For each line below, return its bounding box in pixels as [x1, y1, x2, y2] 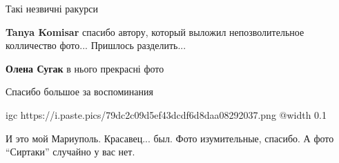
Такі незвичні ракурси [6, 1, 98, 15]
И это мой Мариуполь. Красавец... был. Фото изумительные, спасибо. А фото [6, 131, 334, 145]
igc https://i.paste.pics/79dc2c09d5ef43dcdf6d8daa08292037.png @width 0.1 [6, 107, 327, 122]
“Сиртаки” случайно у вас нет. [6, 144, 135, 159]
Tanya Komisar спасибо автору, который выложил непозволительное [6, 24, 304, 39]
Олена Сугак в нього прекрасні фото [6, 61, 164, 75]
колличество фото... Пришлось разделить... [6, 38, 186, 52]
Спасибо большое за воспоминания [6, 84, 153, 99]
